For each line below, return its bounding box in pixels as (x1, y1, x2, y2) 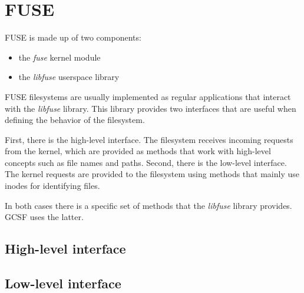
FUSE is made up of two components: (5, 31, 141, 44)
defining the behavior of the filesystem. (5, 114, 145, 126)
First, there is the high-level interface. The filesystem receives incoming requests (5, 133, 293, 145)
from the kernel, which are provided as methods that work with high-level (5, 145, 271, 157)
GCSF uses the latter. (5, 211, 84, 223)
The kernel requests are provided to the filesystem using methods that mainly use (5, 168, 299, 180)
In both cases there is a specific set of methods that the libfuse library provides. (5, 199, 292, 211)
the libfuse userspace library (18, 71, 120, 83)
